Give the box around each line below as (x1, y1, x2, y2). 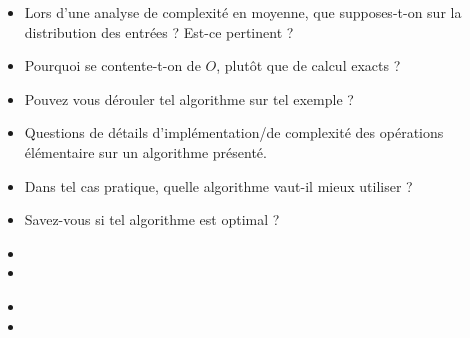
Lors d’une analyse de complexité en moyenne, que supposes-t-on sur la (24, 2, 462, 22)
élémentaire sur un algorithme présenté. (24, 141, 267, 162)
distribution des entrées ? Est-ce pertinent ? (24, 21, 294, 42)
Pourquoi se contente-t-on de (24, 55, 201, 76)
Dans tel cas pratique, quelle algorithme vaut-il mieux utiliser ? (24, 175, 413, 196)
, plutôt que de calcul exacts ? (216, 55, 401, 76)
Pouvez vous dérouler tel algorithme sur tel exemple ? (24, 88, 354, 109)
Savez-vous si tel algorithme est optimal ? (24, 209, 280, 230)
